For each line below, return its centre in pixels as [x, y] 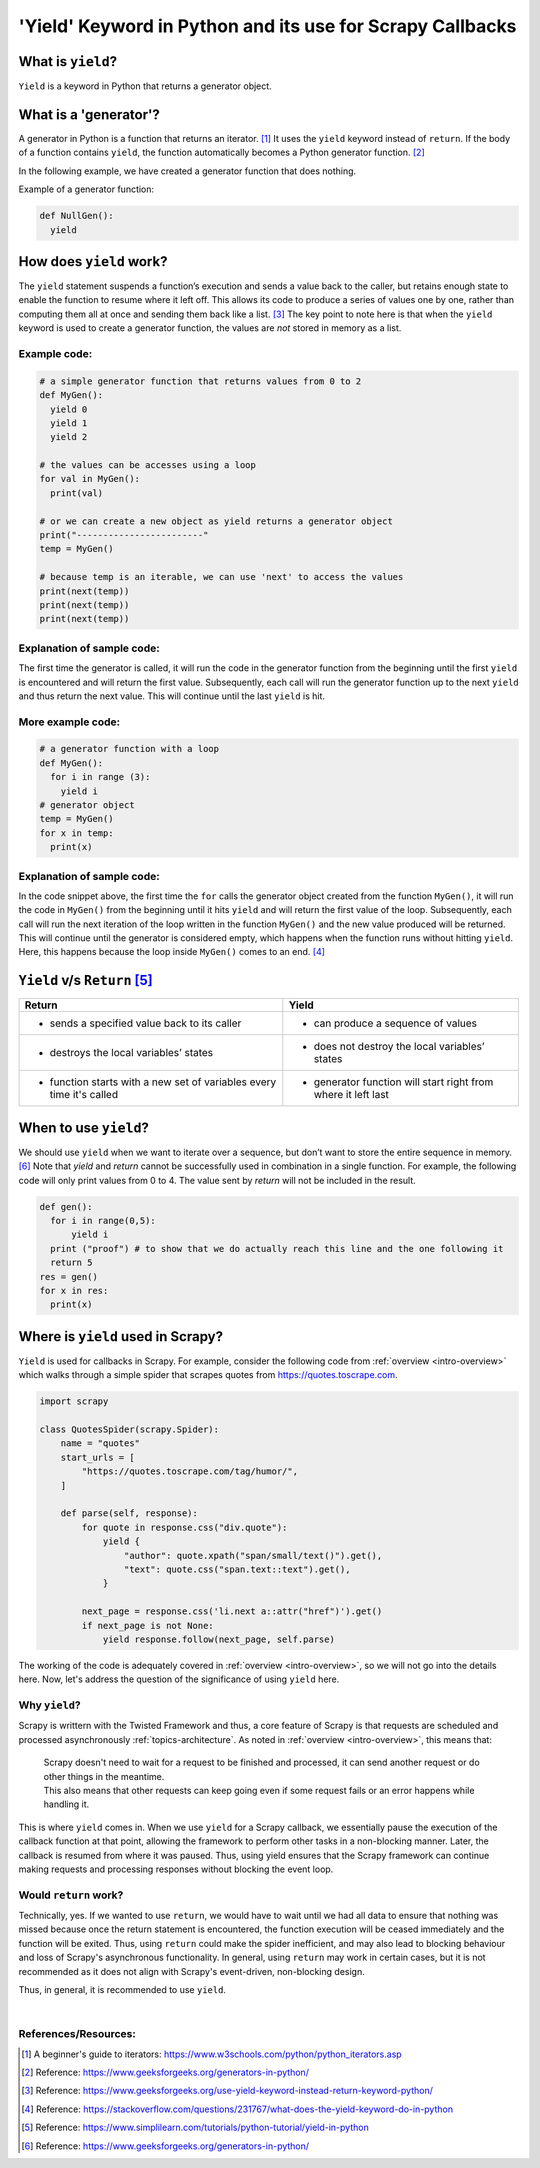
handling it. [66, 1804]
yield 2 [69, 437]
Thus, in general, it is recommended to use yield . [122, 1990]
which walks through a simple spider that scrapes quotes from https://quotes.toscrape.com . [208, 1375]
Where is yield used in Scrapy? [121, 1336]
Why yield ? [50, 1705]
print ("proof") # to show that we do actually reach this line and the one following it [277, 1248]
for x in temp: [76, 833]
